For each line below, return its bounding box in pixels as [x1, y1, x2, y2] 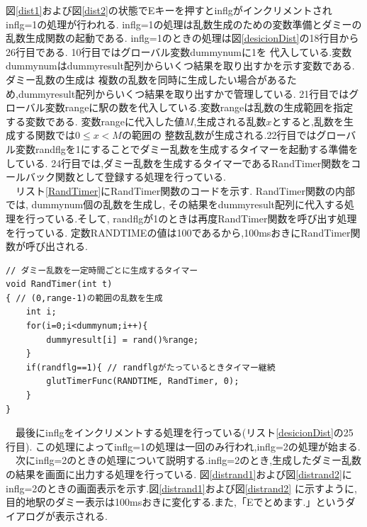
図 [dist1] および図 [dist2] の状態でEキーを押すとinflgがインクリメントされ [6, 3, 332, 17]
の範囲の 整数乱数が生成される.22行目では [121, 127, 317, 142]
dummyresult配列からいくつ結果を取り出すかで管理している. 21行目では [18, 86, 349, 101]
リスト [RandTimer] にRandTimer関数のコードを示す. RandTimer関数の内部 [15, 183, 356, 198]
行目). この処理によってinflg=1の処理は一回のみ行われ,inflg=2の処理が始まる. [6, 438, 361, 453]
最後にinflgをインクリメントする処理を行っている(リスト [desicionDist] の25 [15, 425, 354, 440]
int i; [26, 307, 57, 317]
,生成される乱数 [193, 113, 266, 128]
